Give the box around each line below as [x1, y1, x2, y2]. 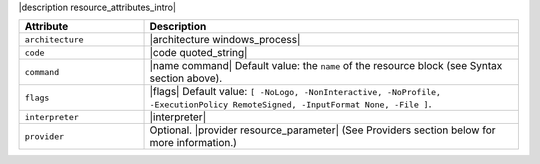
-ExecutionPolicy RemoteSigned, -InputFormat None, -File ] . [149, 97, 432, 111]
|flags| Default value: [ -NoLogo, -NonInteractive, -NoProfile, [149, 85, 442, 99]
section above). [149, 71, 223, 85]
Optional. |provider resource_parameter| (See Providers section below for [149, 123, 496, 137]
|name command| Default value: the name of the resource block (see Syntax [149, 59, 503, 73]
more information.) [149, 136, 237, 150]
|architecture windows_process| [149, 33, 301, 47]
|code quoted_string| [149, 46, 248, 60]
